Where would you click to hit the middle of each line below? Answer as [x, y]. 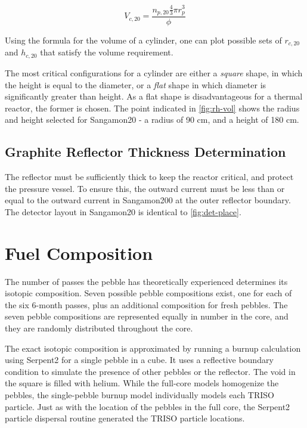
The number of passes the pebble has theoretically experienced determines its [146, 281]
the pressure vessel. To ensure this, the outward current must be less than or [145, 188]
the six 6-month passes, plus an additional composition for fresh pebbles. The [146, 304]
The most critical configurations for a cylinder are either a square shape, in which [154, 72]
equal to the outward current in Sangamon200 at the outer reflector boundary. [148, 200]
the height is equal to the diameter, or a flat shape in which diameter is [136, 84]
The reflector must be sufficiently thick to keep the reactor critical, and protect [149, 177]
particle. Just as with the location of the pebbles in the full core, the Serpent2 [148, 406]
